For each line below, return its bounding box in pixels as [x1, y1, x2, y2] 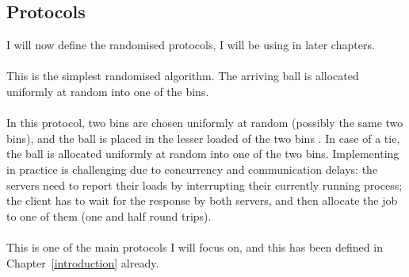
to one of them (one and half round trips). [6, 207, 212, 224]
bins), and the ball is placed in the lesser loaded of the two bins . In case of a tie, [6, 129, 400, 146]
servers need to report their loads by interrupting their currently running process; [6, 176, 403, 193]
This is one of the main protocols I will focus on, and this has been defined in [6, 238, 383, 255]
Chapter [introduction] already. [6, 254, 159, 271]
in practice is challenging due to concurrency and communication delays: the [6, 160, 378, 177]
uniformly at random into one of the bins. [6, 83, 209, 99]
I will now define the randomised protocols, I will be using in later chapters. [6, 37, 375, 53]
